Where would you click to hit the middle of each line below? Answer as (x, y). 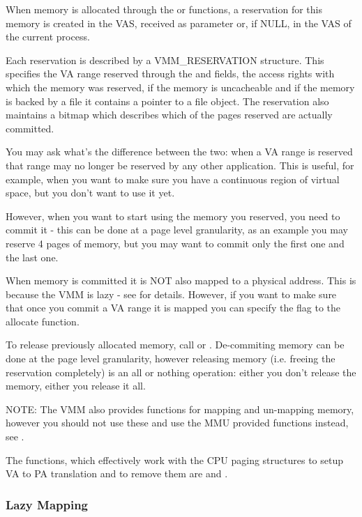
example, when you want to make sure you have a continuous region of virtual (173, 179)
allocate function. (43, 321)
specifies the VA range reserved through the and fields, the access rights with (170, 74)
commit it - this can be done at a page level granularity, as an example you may (177, 230)
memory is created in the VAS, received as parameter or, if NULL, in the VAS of (179, 23)
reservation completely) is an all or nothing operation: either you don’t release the (181, 372)
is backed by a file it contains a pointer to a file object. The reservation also (167, 101)
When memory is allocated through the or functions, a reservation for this (164, 9)
